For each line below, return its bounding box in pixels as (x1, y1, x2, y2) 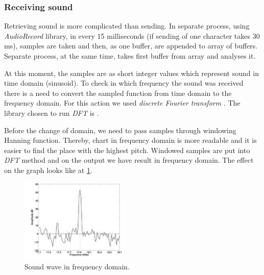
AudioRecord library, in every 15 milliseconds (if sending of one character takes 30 (4, 30, 260, 41)
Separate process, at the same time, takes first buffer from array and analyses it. (4, 51, 256, 61)
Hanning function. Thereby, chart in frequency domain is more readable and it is (4, 135, 257, 145)
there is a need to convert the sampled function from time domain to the (4, 87, 232, 98)
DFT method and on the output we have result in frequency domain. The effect (4, 155, 254, 165)
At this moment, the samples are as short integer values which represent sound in (4, 67, 259, 78)
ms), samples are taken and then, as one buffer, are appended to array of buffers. (4, 40, 258, 51)
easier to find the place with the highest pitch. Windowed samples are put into (4, 144, 250, 155)
